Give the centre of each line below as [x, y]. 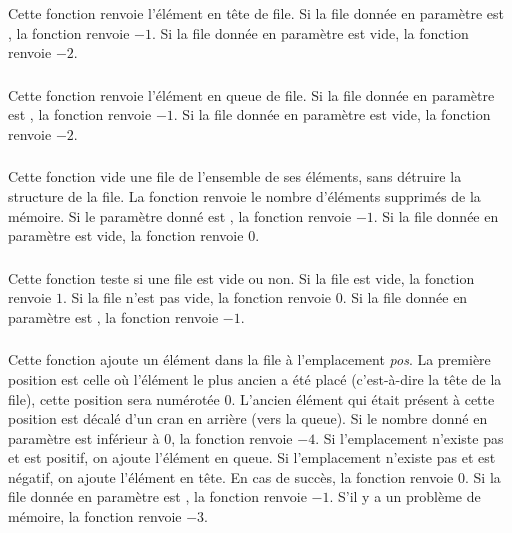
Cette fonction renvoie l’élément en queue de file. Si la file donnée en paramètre [251, 94]
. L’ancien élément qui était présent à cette [363, 398]
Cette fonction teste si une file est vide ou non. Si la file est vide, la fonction [241, 277]
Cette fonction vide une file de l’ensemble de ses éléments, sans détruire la [235, 176]
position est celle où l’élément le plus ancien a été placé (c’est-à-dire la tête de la [255, 378]
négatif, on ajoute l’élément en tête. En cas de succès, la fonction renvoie [231, 476]
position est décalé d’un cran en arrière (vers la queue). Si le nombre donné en [248, 418]
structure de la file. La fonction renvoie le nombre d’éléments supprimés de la [244, 195]
